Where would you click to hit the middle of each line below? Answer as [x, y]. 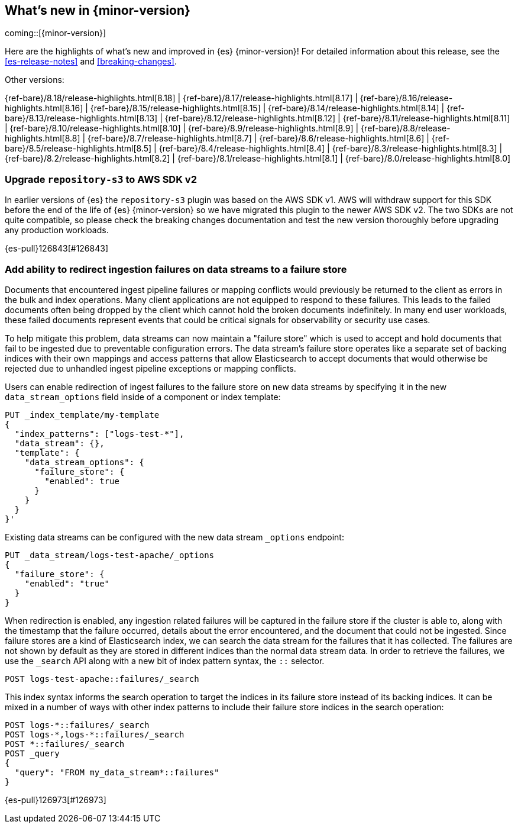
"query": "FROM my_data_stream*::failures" [117, 772]
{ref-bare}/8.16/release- [406, 98]
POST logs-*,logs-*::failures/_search [95, 734]
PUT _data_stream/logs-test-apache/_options [110, 555]
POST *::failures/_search [65, 744]
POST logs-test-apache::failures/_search [102, 679]
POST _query [32, 753]
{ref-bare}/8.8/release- [406, 128]
